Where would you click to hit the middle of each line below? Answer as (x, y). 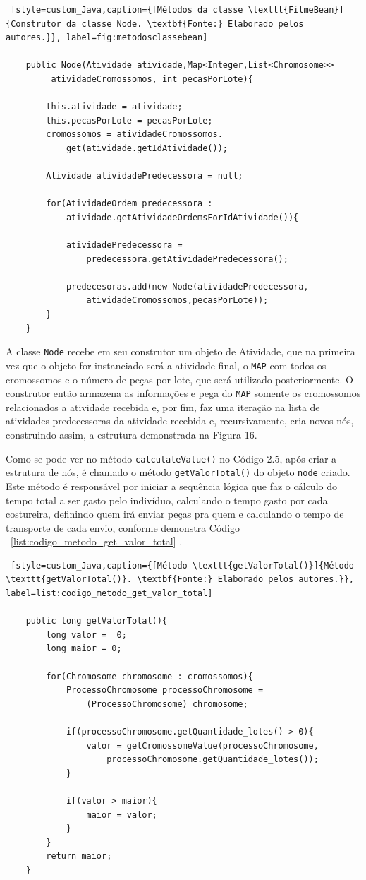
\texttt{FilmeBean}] (296, 10)
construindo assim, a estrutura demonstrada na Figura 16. (132, 434)
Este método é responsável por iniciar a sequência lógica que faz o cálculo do (171, 486)
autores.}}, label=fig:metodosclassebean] (107, 38)
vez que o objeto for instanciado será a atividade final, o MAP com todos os (166, 365)
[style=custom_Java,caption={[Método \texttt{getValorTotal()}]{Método (182, 565)
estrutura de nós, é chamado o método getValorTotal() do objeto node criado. (178, 472)
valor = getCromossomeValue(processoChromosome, (202, 745)
